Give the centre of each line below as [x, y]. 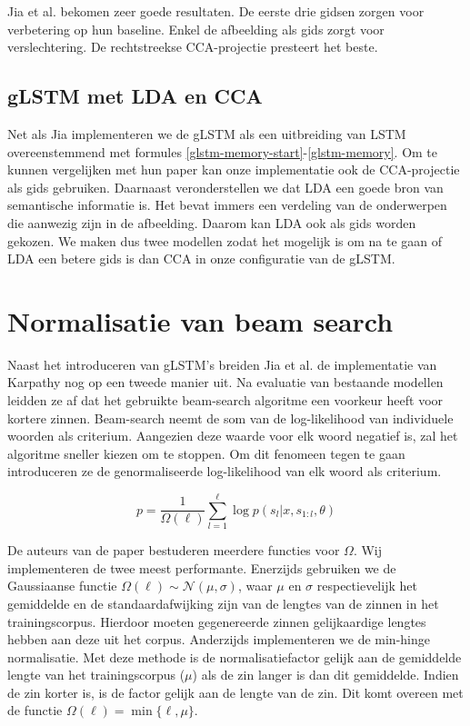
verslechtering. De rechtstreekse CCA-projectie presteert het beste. [193, 47]
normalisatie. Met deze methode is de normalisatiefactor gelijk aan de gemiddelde [235, 656]
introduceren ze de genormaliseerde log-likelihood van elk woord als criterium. [225, 471]
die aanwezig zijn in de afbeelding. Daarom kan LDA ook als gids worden [212, 222]
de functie [35, 710]
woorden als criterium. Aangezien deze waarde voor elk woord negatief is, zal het [233, 436]
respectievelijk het [367, 586]
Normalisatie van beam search [200, 320]
